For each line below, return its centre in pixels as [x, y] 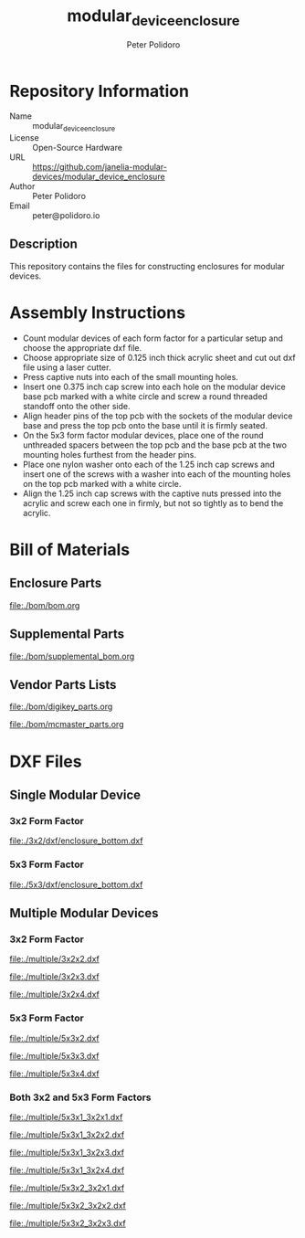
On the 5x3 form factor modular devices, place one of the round [143, 435]
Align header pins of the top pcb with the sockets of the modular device [158, 416]
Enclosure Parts [56, 583]
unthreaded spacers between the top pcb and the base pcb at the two [155, 445]
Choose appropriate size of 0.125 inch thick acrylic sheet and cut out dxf [159, 357]
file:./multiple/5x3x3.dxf [54, 1055]
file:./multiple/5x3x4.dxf [55, 1074]
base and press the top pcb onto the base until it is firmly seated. [145, 425]
